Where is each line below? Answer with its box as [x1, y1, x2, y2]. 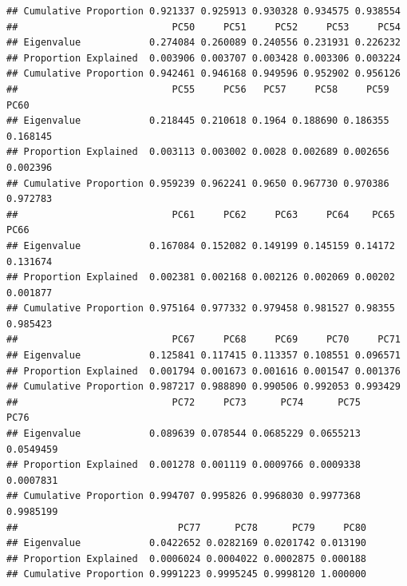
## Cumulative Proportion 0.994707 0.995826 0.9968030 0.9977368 [6, 490, 361, 502]
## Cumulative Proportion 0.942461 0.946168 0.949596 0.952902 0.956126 [6, 68, 401, 80]
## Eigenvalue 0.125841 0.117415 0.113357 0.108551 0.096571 [6, 350, 401, 362]
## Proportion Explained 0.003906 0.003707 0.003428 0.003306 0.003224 [6, 52, 401, 64]
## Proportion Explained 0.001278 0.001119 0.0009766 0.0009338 [6, 459, 361, 471]
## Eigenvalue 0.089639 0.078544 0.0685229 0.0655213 [6, 428, 361, 440]
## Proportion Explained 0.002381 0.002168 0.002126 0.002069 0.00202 [6, 271, 395, 283]
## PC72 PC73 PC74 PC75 [6, 396, 361, 408]
